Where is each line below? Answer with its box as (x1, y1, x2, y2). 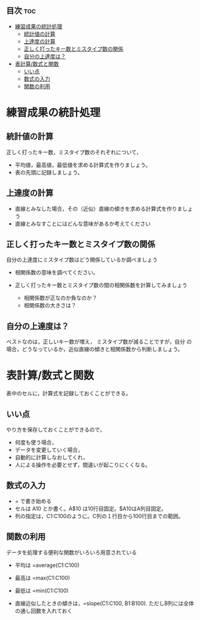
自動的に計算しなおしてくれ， (14, 454, 88, 461)
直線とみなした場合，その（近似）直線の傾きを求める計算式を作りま (14, 205, 183, 212)
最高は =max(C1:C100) (14, 574, 70, 581)
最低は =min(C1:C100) (14, 586, 69, 594)
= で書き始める (14, 497, 52, 504)
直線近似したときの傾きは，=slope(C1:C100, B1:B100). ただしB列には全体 (14, 600, 194, 607)
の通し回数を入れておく (14, 607, 73, 614)
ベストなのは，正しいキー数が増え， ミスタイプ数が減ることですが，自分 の (6, 338, 192, 346)
